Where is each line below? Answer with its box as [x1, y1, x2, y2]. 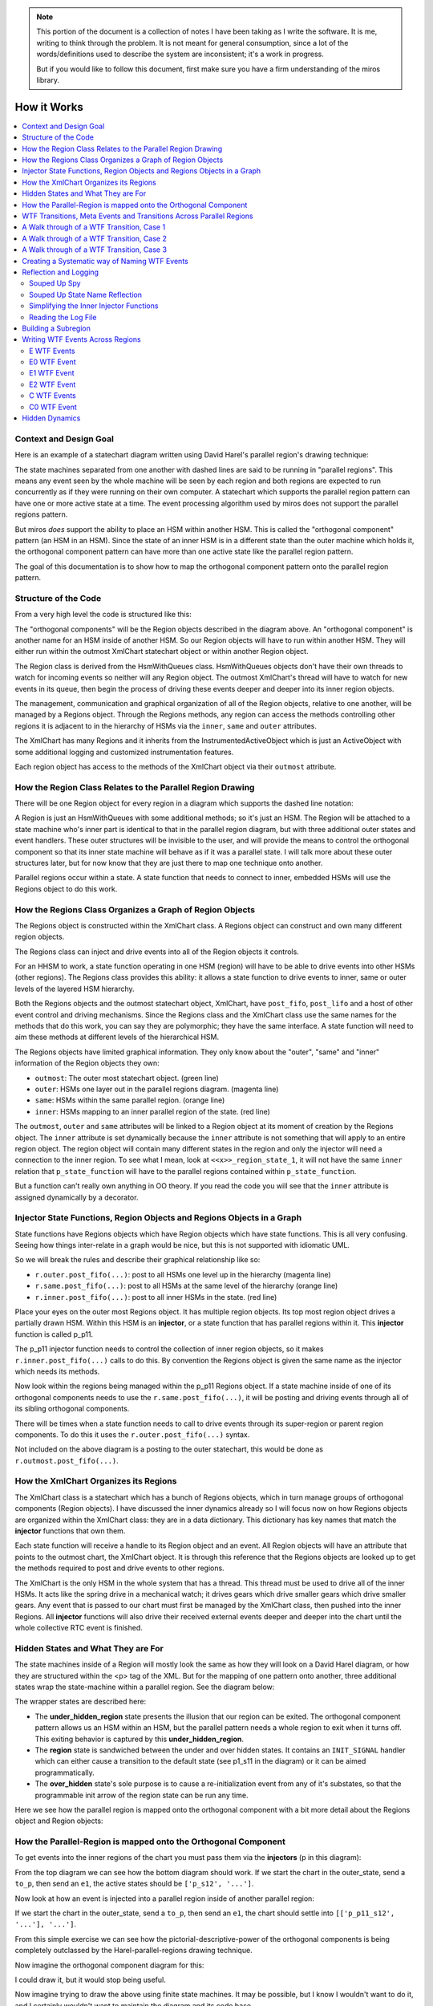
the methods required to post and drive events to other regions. [14, 1563, 225, 1573]
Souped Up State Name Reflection [29, 290, 142, 299]
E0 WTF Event [29, 357, 76, 367]
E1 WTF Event [29, 368, 75, 378]
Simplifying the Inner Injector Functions [29, 301, 159, 311]
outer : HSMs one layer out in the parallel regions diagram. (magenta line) [34, 1084, 279, 1094]
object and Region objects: [14, 1816, 103, 1825]
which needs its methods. [14, 1366, 100, 1376]
